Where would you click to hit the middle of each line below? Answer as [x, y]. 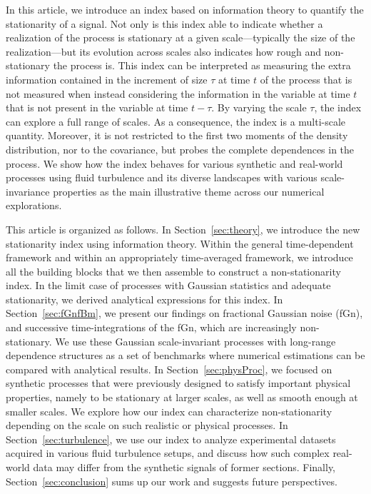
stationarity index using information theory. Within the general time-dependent [180, 243]
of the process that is [306, 79]
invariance [28, 191]
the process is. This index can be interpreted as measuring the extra [202, 65]
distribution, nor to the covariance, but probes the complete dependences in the [180, 149]
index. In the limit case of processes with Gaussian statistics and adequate [168, 285]
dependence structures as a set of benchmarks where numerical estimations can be [185, 355]
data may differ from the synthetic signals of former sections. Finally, [184, 467]
